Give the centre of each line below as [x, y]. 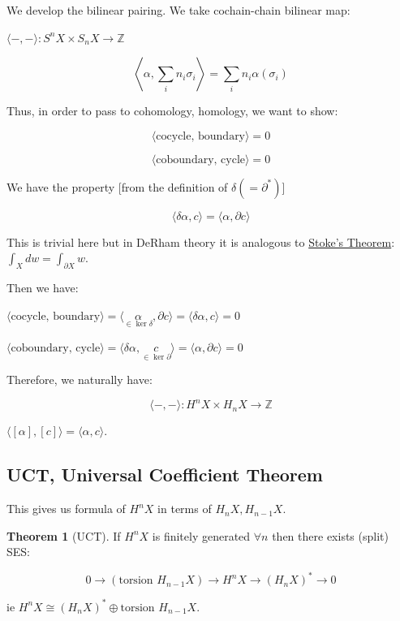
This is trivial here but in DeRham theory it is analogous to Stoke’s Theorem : [201, 241]
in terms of [185, 509]
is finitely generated [201, 535]
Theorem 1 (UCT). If [64, 535]
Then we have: [43, 288]
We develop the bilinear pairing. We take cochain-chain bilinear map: [178, 10]
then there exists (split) [330, 535]
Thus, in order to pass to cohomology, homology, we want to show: [172, 111]
